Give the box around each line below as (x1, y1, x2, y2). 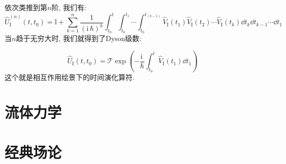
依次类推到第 (5, 2, 47, 12)
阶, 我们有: (51, 2, 86, 12)
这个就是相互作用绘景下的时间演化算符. (5, 72, 135, 83)
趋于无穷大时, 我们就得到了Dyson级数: (16, 33, 142, 44)
